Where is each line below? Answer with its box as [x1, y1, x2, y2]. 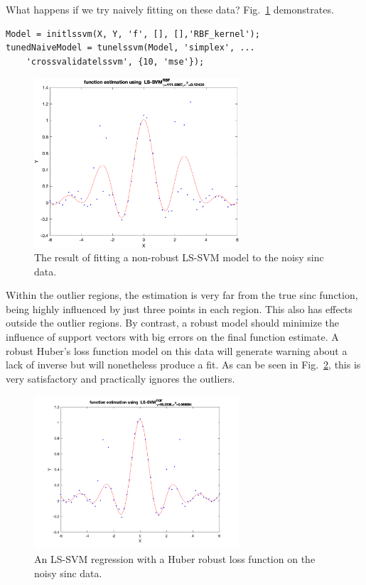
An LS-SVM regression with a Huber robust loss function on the [34, 552, 316, 567]
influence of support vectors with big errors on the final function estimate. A [6, 329, 339, 344]
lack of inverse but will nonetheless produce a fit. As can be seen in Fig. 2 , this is [6, 357, 361, 372]
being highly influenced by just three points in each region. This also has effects [6, 301, 352, 316]
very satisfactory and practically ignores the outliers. [6, 371, 235, 386]
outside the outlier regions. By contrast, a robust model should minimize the [6, 315, 339, 330]
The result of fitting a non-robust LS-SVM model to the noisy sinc [34, 250, 324, 265]
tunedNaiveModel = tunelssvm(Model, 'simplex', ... [6, 43, 255, 53]
